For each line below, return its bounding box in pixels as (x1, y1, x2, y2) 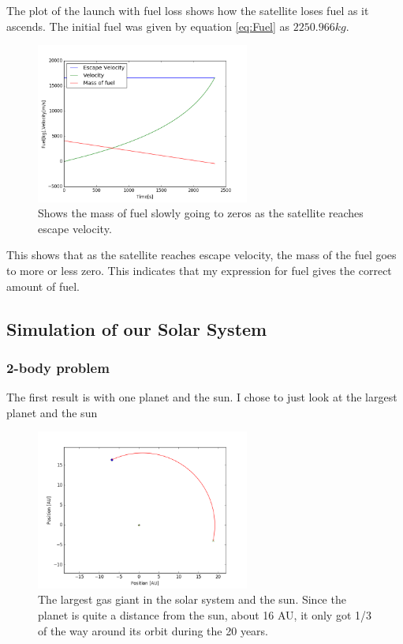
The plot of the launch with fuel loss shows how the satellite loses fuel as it (6, 2, 369, 18)
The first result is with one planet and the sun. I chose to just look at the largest (6, 389, 397, 405)
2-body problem (6, 357, 110, 377)
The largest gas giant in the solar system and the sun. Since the (38, 591, 346, 608)
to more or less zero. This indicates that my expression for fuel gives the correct (6, 262, 392, 278)
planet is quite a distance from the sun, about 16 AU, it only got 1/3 (38, 606, 371, 623)
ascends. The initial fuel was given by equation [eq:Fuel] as (6, 17, 290, 34)
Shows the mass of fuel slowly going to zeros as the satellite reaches (38, 205, 364, 221)
